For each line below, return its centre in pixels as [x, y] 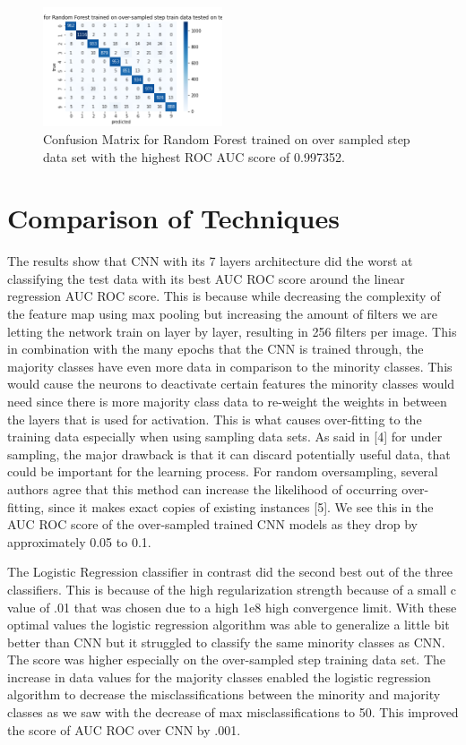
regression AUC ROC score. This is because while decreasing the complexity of [224, 296]
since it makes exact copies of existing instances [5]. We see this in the [241, 506]
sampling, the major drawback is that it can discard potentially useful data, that [229, 454]
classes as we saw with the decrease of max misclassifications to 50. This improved [233, 712]
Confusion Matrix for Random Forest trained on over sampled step [227, 138]
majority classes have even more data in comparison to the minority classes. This [230, 366]
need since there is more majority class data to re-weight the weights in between [227, 401]
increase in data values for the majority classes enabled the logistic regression [219, 676]
